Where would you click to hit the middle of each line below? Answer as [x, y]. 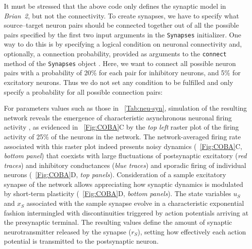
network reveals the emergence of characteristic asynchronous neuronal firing [118, 117]
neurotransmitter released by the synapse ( [68, 231]
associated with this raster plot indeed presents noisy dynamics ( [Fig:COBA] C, [123, 146]
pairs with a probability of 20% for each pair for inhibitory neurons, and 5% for [122, 73]
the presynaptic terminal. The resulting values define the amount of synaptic [118, 222]
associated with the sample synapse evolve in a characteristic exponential [135, 203]
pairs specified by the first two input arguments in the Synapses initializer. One [123, 34]
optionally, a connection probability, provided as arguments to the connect [115, 54]
